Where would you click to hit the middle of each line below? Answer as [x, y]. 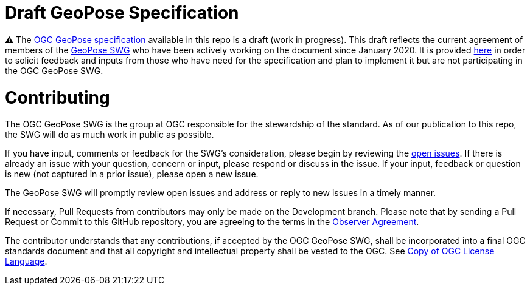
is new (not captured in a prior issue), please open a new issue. [132, 174]
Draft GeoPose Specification [122, 13]
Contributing [58, 97]
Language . [26, 261]
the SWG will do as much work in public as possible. [110, 135]
